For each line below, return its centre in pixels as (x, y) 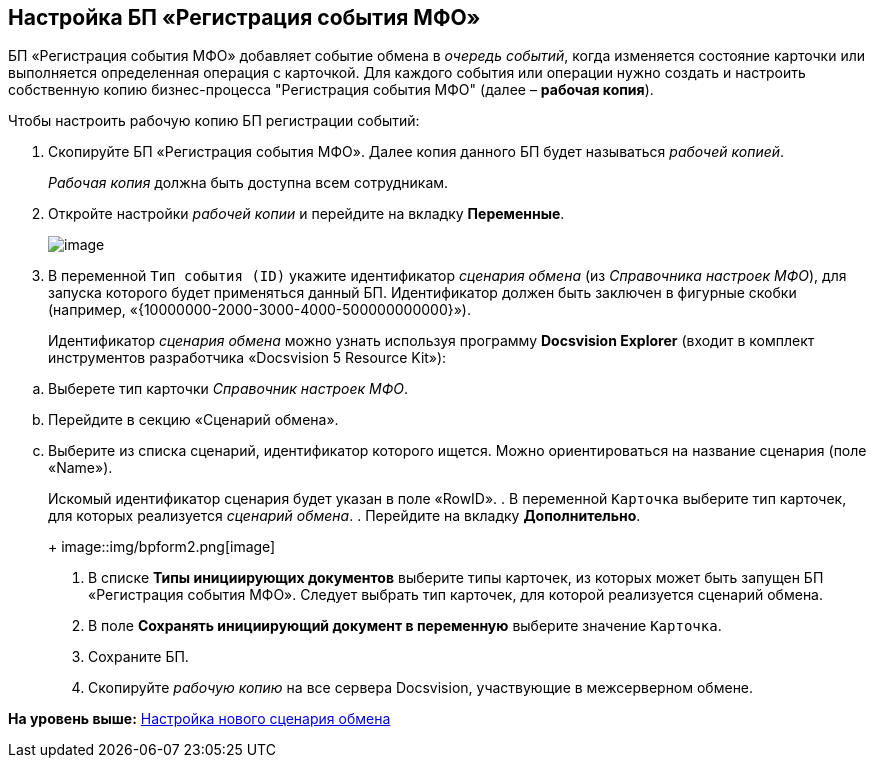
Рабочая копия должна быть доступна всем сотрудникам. (248, 183)
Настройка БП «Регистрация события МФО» (244, 17)
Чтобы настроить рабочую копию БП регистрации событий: (214, 121)
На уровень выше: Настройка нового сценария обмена (199, 719)
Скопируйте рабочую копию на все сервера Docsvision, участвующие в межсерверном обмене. (421, 688)
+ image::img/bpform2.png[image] (162, 547)
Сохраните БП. (138, 657)
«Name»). (80, 468)
